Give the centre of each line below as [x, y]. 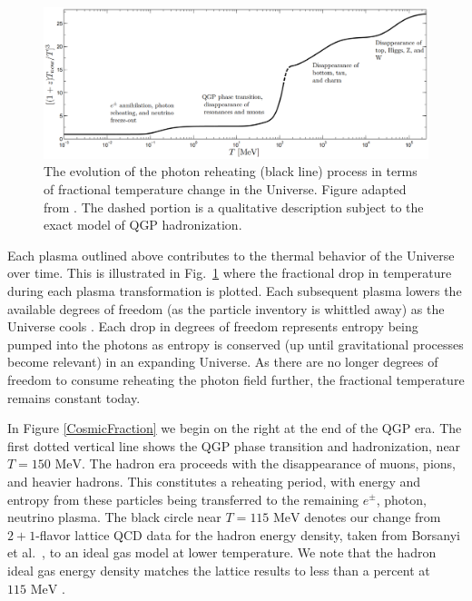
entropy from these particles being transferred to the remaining [183, 499]
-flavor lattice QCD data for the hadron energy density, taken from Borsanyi [248, 534]
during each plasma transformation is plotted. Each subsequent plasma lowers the [235, 291]
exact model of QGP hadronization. [143, 225]
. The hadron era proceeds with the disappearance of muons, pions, [269, 463]
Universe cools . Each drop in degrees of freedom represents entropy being [213, 326]
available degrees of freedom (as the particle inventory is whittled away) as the [226, 308]
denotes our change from [373, 517]
